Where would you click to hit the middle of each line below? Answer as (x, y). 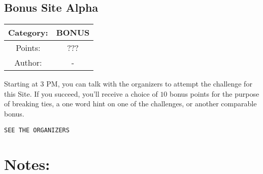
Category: (28, 33)
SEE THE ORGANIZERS (37, 130)
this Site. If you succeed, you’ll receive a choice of (81, 93)
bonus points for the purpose (215, 93)
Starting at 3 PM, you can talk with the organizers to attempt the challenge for (128, 84)
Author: (28, 63)
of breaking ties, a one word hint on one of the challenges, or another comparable (130, 104)
